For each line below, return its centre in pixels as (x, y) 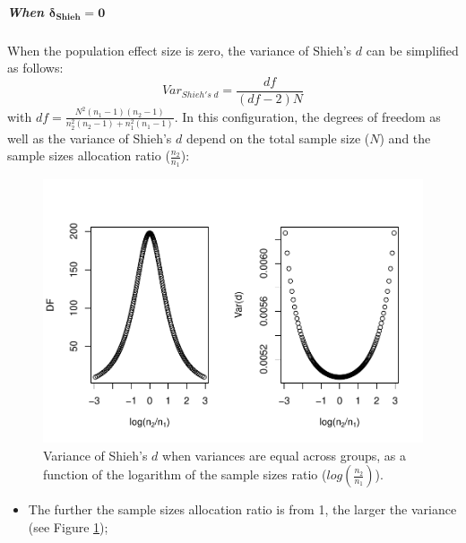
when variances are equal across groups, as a (284, 455)
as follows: (35, 68)
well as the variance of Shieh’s (90, 138)
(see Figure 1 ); (68, 526)
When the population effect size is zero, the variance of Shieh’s (180, 50)
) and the (405, 138)
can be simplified (412, 50)
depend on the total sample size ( (278, 138)
